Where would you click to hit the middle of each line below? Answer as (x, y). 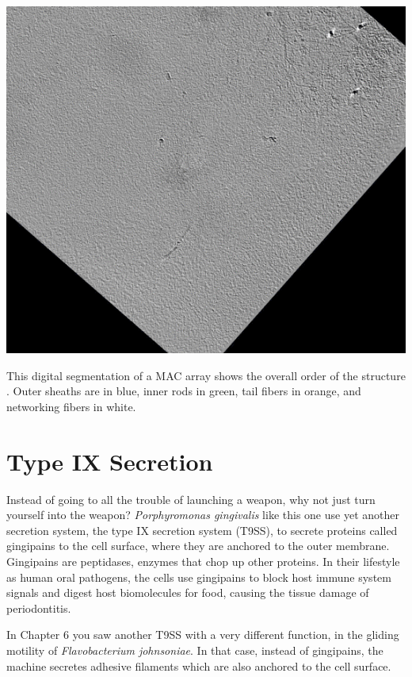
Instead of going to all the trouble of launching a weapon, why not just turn (191, 499)
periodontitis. (39, 608)
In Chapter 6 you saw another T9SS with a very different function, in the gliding (203, 635)
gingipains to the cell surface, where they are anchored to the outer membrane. (198, 546)
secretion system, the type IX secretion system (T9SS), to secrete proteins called (202, 530)
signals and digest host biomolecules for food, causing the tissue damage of (188, 592)
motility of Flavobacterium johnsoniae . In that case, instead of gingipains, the (195, 650)
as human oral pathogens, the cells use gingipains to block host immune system (199, 577)
